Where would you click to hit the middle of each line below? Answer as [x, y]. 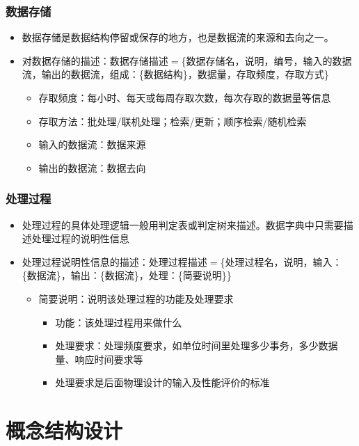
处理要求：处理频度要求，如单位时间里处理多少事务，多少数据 [197, 345]
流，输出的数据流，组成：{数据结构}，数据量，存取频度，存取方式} [175, 74]
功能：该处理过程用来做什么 [119, 322]
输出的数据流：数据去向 [92, 167]
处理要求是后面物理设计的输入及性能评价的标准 [162, 382]
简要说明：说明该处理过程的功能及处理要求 [136, 298]
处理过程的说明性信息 [80, 238]
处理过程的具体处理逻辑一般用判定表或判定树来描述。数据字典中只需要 [183, 224]
